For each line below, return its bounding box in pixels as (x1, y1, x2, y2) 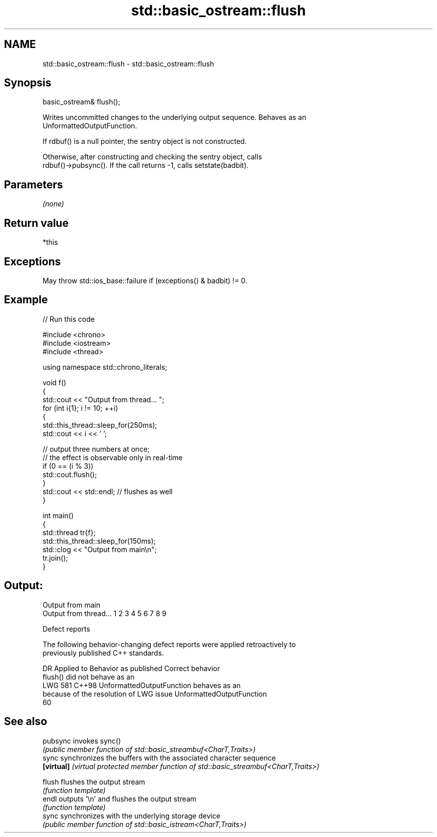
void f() (42, 378, 66, 387)
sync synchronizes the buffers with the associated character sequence (42, 753, 276, 762)
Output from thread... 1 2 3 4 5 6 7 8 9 (42, 609, 167, 618)
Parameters (4, 178, 63, 191)
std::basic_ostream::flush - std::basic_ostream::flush (42, 59, 214, 68)
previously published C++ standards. (42, 648, 164, 657)
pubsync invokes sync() (42, 736, 121, 745)
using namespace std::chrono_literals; (42, 362, 168, 371)
